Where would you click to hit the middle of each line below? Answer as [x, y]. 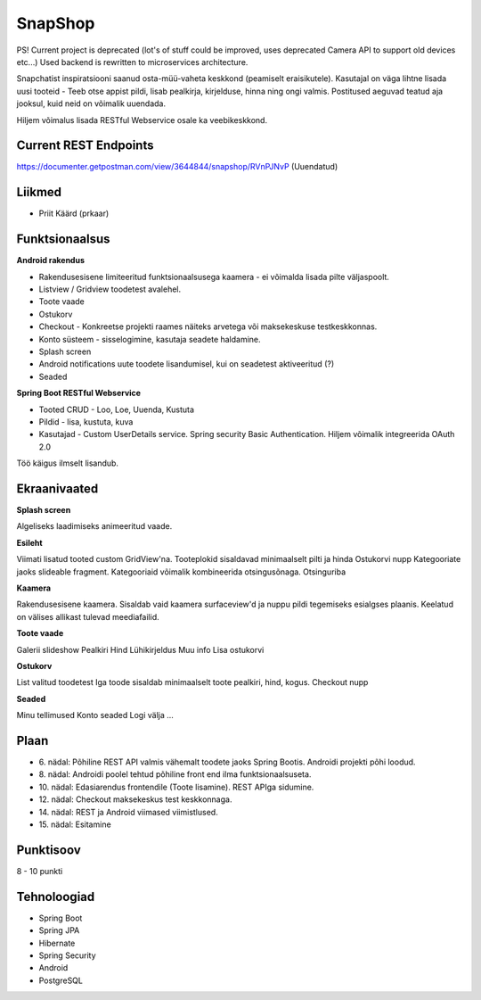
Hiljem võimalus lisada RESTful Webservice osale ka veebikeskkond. [142, 120]
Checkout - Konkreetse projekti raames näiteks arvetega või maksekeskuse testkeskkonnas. [208, 326]
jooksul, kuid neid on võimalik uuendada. [91, 103]
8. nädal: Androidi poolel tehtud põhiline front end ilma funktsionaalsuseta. [175, 774]
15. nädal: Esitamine [75, 824]
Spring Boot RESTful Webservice [79, 393]
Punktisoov [49, 850]
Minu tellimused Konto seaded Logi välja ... [95, 715]
